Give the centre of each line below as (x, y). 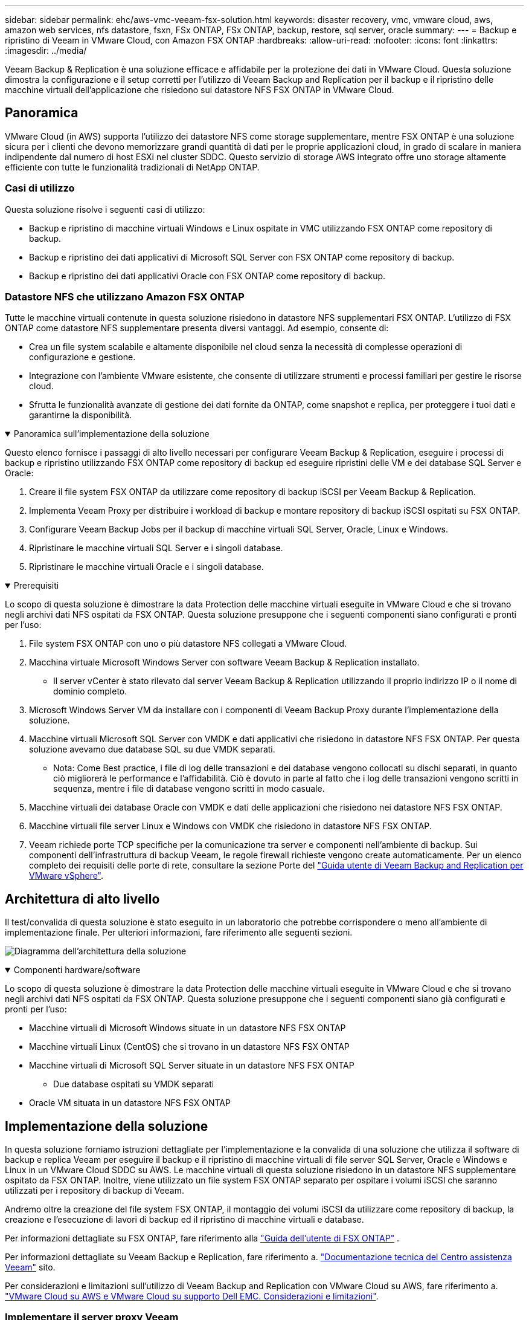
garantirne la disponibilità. (81, 415)
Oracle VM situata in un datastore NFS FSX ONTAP (130, 1103)
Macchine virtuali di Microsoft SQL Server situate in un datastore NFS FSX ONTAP (192, 1066)
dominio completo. (90, 691)
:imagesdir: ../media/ (46, 50)
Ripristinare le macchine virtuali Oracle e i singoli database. (146, 567)
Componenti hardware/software (77, 970)
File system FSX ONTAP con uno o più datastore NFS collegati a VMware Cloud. (188, 644)
